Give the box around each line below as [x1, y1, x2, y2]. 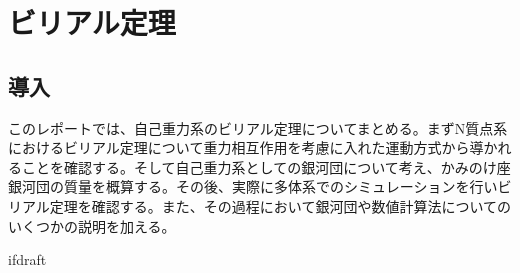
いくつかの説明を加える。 [8, 215, 176, 236]
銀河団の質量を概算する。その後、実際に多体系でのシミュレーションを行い [8, 176, 498, 197]
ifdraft [8, 249, 47, 270]
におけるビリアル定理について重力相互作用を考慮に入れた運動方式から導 [8, 137, 484, 158]
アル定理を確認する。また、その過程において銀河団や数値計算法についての [21, 195, 512, 216]
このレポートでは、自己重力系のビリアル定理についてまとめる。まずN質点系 [8, 117, 508, 138]
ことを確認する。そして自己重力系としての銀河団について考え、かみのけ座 [21, 156, 511, 177]
